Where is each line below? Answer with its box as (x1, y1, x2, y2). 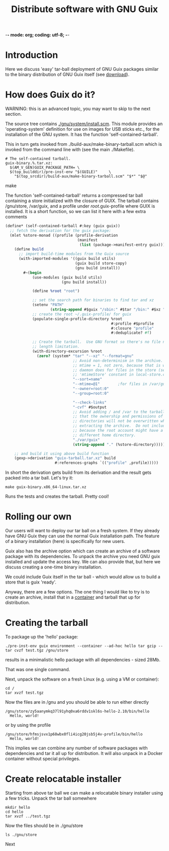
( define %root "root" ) (32, 289, 80, 294)
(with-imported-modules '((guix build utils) (18, 256, 116, 261)
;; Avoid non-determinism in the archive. (72, 358, 163, 363)
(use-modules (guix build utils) (32, 275, 102, 280)
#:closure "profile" (111, 326, 154, 331)
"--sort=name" (72, 377, 102, 382)
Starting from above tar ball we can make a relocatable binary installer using (5, 790, 163, 796)
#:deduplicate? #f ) (111, 330, 152, 335)
